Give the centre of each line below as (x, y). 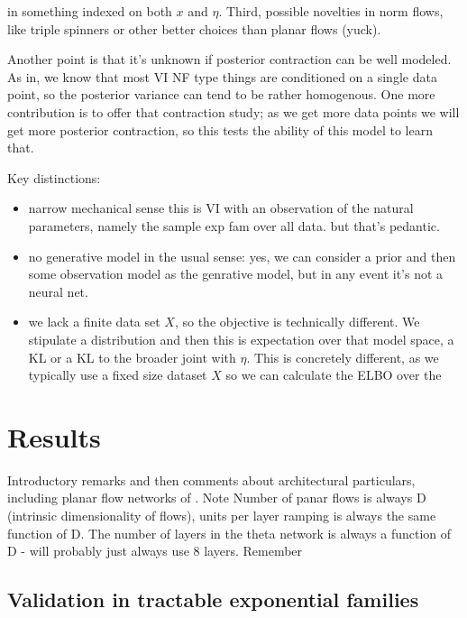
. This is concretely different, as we (343, 357)
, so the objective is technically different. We (297, 322)
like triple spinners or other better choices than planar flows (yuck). (194, 28)
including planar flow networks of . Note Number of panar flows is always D (217, 498)
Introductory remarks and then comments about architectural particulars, (211, 480)
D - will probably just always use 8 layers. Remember (155, 551)
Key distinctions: (54, 177)
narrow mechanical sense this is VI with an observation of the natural (221, 208)
